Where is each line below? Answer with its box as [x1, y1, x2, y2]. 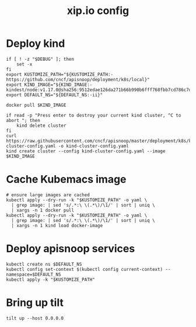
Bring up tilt [6, 296, 64, 309]
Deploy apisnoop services [6, 242, 135, 255]
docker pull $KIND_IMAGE [6, 102, 66, 108]
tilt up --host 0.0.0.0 [6, 315, 64, 321]
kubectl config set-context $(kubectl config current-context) [6, 266, 163, 272]
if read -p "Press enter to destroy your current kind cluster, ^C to [6, 112, 181, 118]
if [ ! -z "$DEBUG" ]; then [6, 56, 75, 62]
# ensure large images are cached [6, 192, 90, 198]
